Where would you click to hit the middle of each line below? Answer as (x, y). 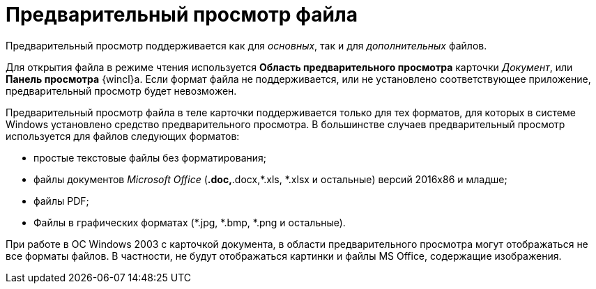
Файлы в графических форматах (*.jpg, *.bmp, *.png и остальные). (190, 222)
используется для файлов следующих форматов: (123, 136)
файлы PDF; (61, 201)
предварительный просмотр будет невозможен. (121, 91)
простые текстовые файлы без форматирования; (150, 157)
